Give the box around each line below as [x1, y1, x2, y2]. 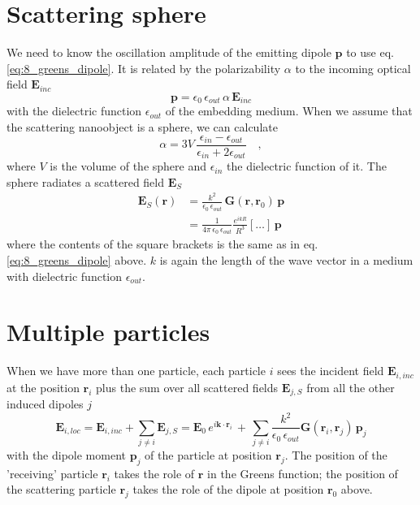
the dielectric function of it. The [227, 158, 387, 175]
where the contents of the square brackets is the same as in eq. [6, 235, 318, 252]
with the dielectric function [6, 102, 142, 119]
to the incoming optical [295, 59, 411, 76]
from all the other [306, 378, 395, 395]
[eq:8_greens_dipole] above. [6, 251, 147, 268]
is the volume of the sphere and [50, 158, 206, 175]
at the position [6, 378, 80, 395]
